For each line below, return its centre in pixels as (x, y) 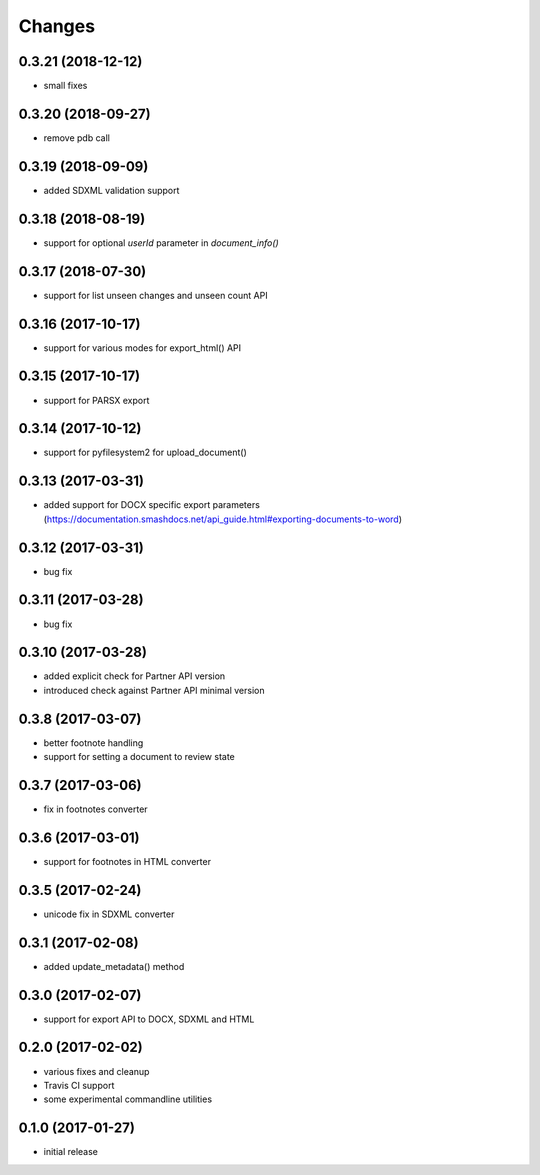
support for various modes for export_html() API (142, 347)
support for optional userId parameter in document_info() (161, 242)
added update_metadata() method (114, 966)
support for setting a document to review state (139, 757)
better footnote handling (93, 742)
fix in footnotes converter (96, 809)
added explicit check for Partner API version (134, 676)
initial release (71, 1152)
